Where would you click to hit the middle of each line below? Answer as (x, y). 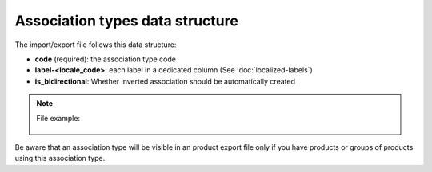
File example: (58, 118)
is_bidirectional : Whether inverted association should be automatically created (165, 81)
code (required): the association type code (105, 59)
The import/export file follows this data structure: (96, 45)
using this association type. (60, 158)
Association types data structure (127, 21)
